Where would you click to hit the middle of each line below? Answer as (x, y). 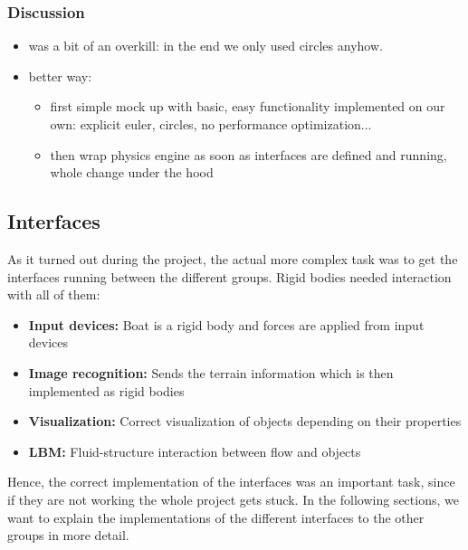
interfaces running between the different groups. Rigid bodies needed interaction (229, 276)
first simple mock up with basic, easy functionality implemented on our (248, 106)
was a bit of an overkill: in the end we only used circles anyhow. (205, 46)
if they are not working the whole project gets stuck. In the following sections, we (233, 499)
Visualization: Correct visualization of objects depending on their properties (245, 421)
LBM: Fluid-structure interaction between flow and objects (195, 451)
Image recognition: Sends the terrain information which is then (211, 372)
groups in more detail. (68, 535)
